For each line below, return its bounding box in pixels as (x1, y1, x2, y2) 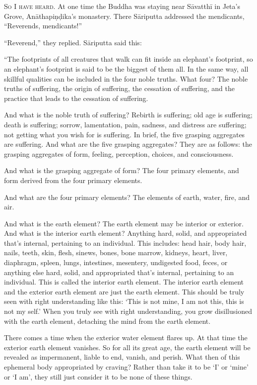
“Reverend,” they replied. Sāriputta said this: (4, 37, 142, 47)
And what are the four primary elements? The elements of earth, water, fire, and (4, 192, 250, 202)
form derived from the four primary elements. (4, 175, 142, 185)
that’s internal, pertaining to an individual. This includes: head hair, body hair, (4, 237, 247, 248)
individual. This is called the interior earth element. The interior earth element (4, 277, 244, 287)
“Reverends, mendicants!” (4, 20, 82, 31)
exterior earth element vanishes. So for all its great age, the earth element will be (4, 342, 251, 352)
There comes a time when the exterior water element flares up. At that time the (4, 332, 248, 343)
